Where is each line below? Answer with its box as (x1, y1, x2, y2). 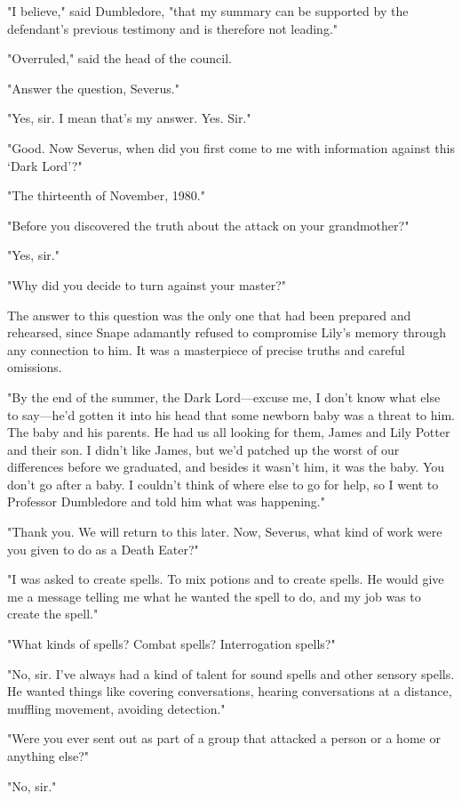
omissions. (7, 358, 62, 376)
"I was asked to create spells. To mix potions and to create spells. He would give (7, 570, 444, 588)
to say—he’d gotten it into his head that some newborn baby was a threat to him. (7, 405, 455, 424)
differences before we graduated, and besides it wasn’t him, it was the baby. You (7, 457, 445, 476)
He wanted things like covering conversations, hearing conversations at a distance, (7, 682, 452, 700)
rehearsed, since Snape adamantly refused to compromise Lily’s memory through (7, 323, 446, 342)
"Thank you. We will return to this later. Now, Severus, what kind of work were (7, 522, 442, 541)
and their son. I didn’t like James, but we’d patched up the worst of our (7, 440, 400, 458)
